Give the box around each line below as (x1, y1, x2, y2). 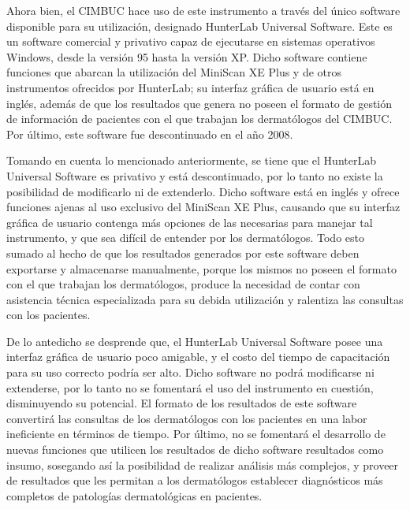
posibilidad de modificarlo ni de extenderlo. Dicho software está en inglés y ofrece (6, 183, 400, 199)
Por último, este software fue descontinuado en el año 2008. (6, 125, 293, 142)
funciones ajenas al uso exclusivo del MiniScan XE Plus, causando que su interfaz (6, 199, 401, 215)
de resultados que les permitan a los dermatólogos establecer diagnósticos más (6, 472, 383, 489)
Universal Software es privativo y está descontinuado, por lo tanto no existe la (6, 167, 383, 184)
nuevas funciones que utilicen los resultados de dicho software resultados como (6, 441, 384, 458)
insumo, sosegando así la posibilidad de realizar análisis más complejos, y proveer (6, 456, 399, 473)
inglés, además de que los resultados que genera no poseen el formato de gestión (6, 95, 393, 111)
